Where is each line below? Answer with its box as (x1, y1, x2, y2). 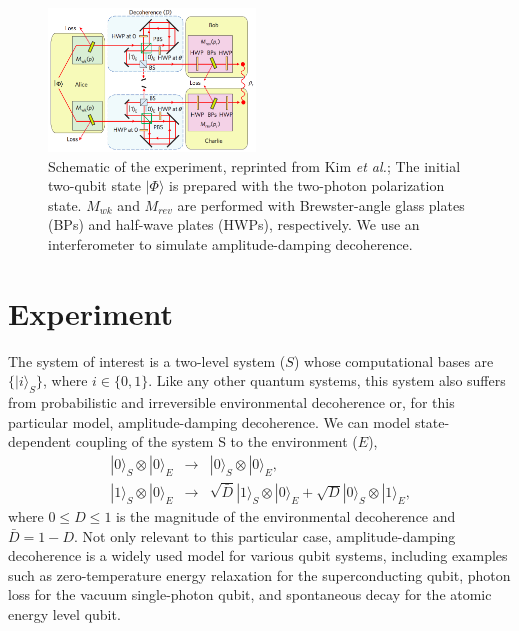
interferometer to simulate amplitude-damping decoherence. (48, 234, 413, 255)
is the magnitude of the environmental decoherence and (116, 505, 456, 526)
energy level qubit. (8, 603, 121, 624)
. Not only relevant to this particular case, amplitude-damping (73, 525, 456, 546)
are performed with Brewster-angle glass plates (177, 194, 465, 215)
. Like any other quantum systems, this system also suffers (148, 370, 506, 391)
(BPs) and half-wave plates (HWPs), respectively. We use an (48, 214, 420, 235)
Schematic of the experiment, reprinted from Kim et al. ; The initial (48, 155, 461, 176)
